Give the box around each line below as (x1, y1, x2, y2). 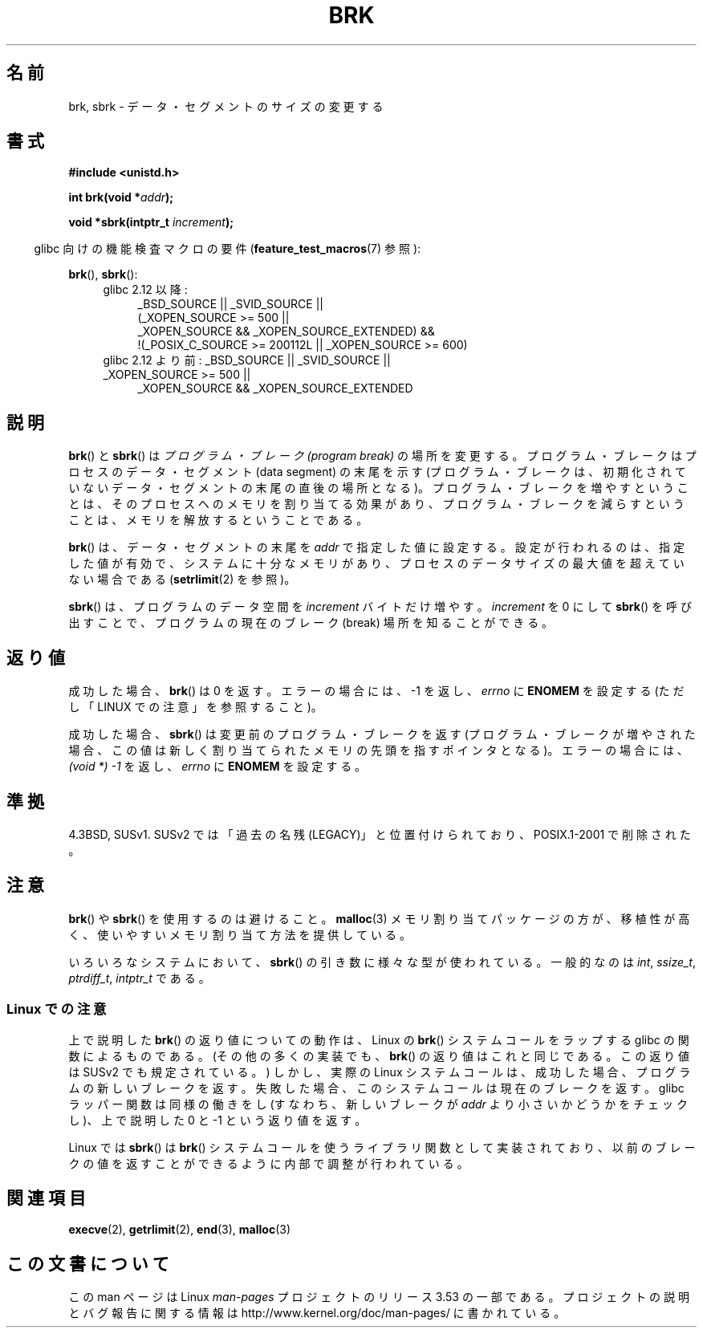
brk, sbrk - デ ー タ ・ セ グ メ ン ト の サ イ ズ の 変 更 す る (68, 99, 384, 113)
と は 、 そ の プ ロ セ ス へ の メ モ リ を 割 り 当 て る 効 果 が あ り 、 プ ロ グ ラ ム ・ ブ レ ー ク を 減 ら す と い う (68, 497, 685, 511)
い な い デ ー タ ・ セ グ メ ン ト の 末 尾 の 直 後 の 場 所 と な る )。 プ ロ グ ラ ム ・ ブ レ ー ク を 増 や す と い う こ (68, 481, 689, 495)
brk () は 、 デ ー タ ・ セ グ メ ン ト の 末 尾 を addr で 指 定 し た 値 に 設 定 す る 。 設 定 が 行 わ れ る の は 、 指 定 (68, 540, 685, 555)
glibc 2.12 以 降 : (103, 283, 188, 297)
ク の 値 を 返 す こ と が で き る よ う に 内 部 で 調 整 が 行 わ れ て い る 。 (68, 1156, 469, 1170)
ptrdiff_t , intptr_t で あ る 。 (68, 970, 210, 985)
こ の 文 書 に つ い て (6, 1253, 169, 1274)
